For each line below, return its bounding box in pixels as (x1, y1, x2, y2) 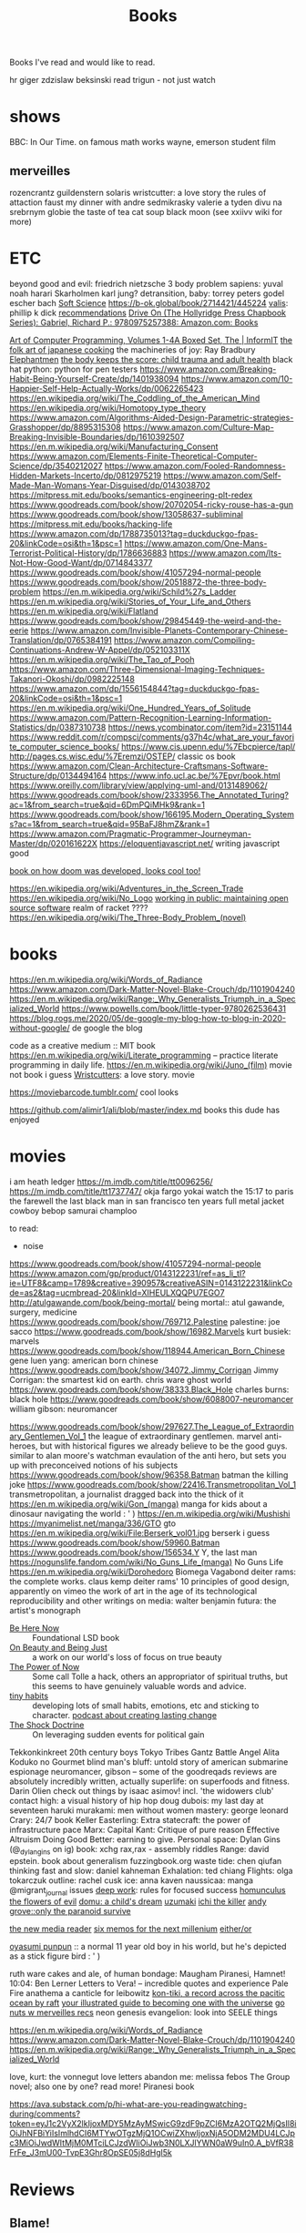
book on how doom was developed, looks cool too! (9, 865, 201, 876)
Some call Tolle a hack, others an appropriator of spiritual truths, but (32, 1671, 289, 1682)
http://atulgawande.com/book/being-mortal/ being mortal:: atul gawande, (9, 1296, 285, 1307)
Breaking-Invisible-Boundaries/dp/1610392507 (9, 431, 185, 442)
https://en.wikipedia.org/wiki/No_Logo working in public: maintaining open (9, 892, 289, 903)
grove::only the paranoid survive (9, 1906, 131, 1917)
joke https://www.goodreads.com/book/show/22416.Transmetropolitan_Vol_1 (9, 1479, 297, 1490)
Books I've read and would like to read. (9, 56, 156, 68)
